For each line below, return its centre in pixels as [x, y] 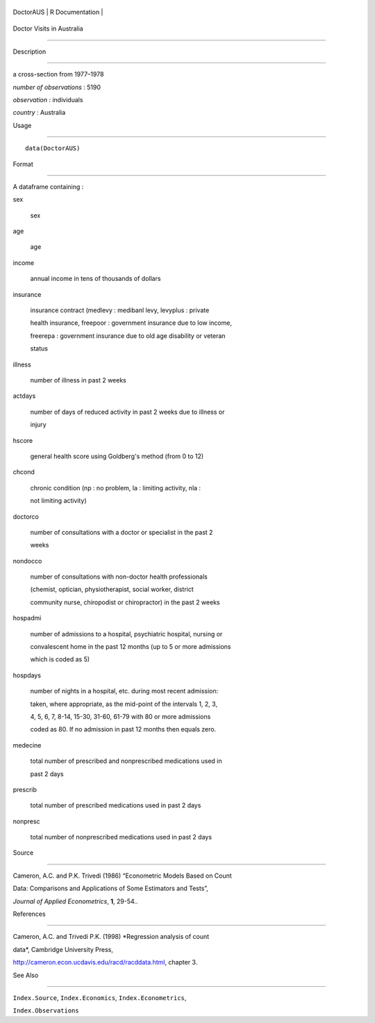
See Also [26, 975]
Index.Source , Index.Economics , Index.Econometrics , [100, 998]
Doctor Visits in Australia [48, 29]
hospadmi [27, 618]
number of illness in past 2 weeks [78, 380]
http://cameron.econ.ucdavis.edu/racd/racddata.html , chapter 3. [105, 962]
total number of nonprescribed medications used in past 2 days [121, 837]
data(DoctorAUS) [53, 148]
